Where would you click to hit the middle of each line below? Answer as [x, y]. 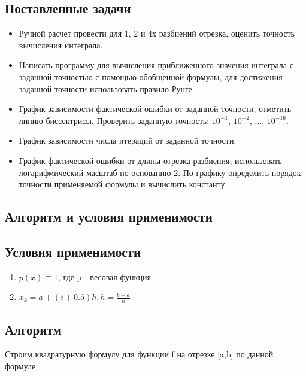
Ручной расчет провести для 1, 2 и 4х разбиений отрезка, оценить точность [157, 33]
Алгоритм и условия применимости [109, 216]
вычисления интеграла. [61, 45]
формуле [20, 366]
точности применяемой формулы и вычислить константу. [123, 184]
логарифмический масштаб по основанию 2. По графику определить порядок [160, 172]
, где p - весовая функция [104, 276]
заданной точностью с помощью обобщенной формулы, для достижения [151, 76]
